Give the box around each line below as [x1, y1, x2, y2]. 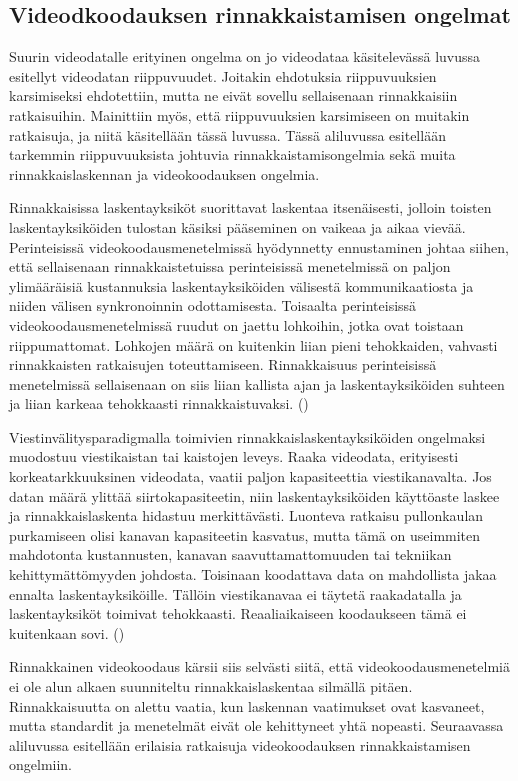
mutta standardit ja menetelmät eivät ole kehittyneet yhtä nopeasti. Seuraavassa [9, 715, 504, 736]
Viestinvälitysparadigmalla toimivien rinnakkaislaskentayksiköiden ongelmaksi [9, 426, 486, 447]
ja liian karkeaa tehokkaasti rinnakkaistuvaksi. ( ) [9, 393, 309, 414]
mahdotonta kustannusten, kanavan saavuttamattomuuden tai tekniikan [9, 544, 452, 565]
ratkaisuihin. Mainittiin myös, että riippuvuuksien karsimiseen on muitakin [9, 104, 470, 125]
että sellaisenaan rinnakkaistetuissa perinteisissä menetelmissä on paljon [9, 256, 451, 277]
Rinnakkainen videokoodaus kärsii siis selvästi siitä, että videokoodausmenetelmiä [9, 656, 510, 677]
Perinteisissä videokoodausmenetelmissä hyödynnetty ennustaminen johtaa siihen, [9, 236, 509, 257]
